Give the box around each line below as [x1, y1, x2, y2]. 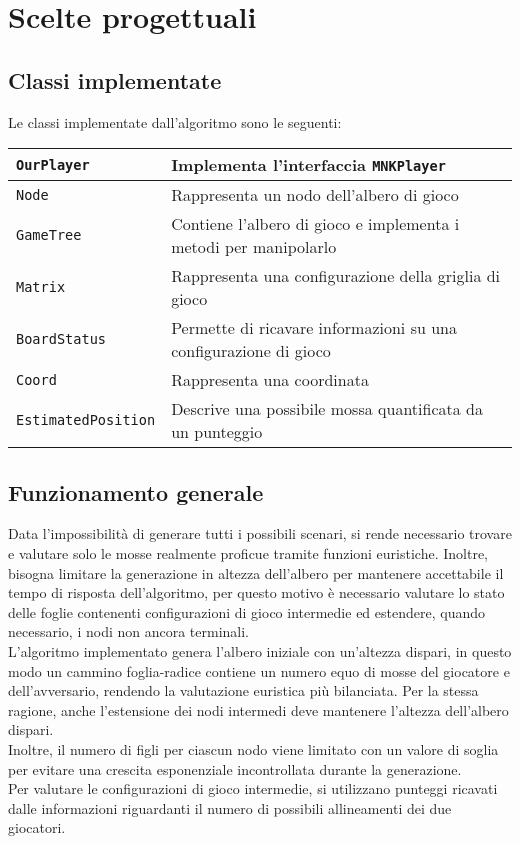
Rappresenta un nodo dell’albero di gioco [171, 183, 459, 207]
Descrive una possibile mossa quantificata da [171, 397, 483, 421]
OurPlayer [16, 156, 90, 173]
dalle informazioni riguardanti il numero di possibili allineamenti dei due [8, 797, 452, 818]
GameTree [16, 227, 82, 244]
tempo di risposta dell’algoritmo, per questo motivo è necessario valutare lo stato [8, 582, 505, 603]
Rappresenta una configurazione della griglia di [171, 264, 501, 288]
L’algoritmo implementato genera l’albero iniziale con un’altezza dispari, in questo [8, 640, 512, 661]
